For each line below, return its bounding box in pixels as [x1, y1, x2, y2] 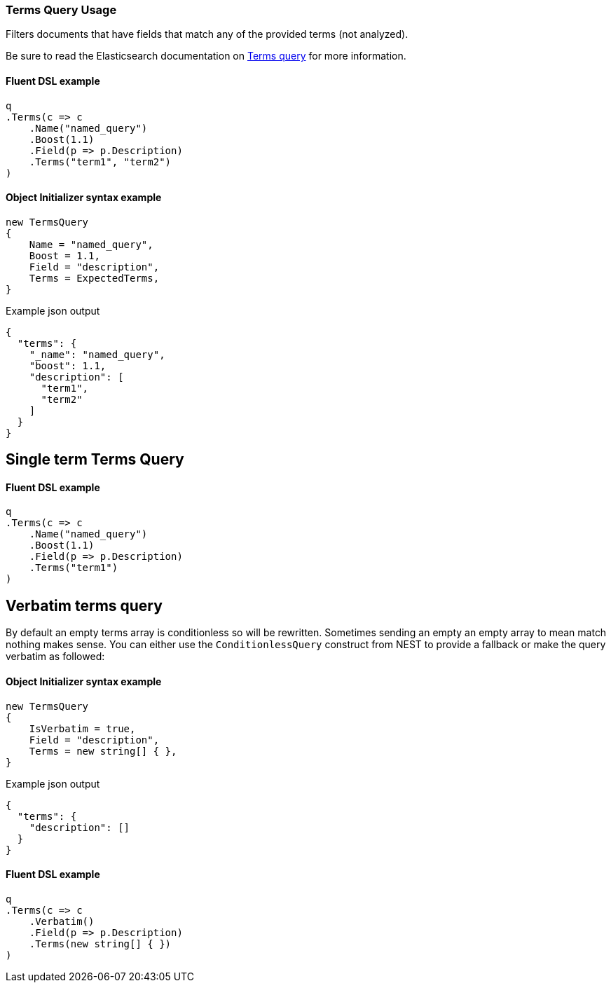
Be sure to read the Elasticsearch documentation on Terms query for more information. [6, 50, 406, 62]
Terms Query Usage [6, 3, 117, 17]
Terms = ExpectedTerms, [29, 272, 160, 284]
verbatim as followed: [6, 650, 105, 663]
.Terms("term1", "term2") [29, 156, 172, 167]
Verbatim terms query [6, 596, 163, 615]
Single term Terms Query [6, 451, 184, 469]
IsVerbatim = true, [29, 722, 136, 734]
